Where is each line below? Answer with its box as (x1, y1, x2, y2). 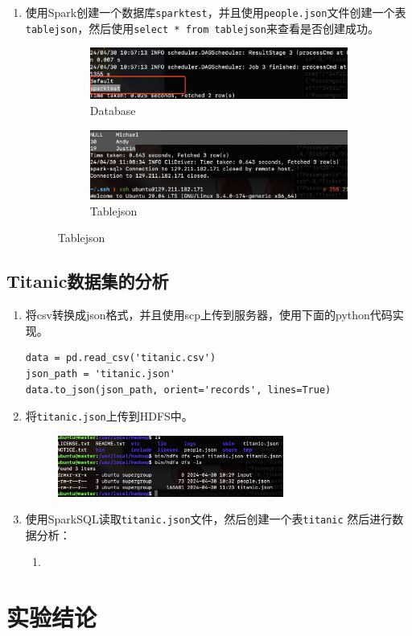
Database (89, 102, 136, 118)
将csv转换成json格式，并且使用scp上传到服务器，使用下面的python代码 (25, 306, 393, 323)
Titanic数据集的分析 (6, 269, 169, 293)
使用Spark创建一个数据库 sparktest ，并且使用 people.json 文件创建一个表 (25, 4, 406, 20)
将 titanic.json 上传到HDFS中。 (25, 408, 193, 425)
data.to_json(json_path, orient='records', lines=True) (25, 384, 332, 396)
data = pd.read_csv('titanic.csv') (25, 352, 216, 364)
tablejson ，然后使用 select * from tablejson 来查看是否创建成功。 (25, 19, 379, 36)
